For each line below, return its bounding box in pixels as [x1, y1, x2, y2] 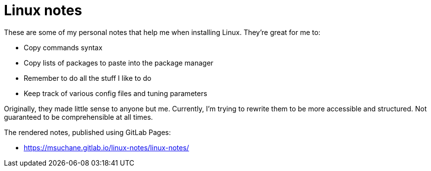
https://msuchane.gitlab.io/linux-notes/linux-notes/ [24, 143, 189, 152]
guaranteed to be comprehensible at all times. [4, 112, 153, 121]
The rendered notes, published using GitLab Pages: [4, 128, 171, 137]
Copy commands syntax [24, 43, 103, 52]
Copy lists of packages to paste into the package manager [24, 58, 214, 67]
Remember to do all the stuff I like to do [24, 73, 152, 82]
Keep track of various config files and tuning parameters [24, 89, 207, 98]
